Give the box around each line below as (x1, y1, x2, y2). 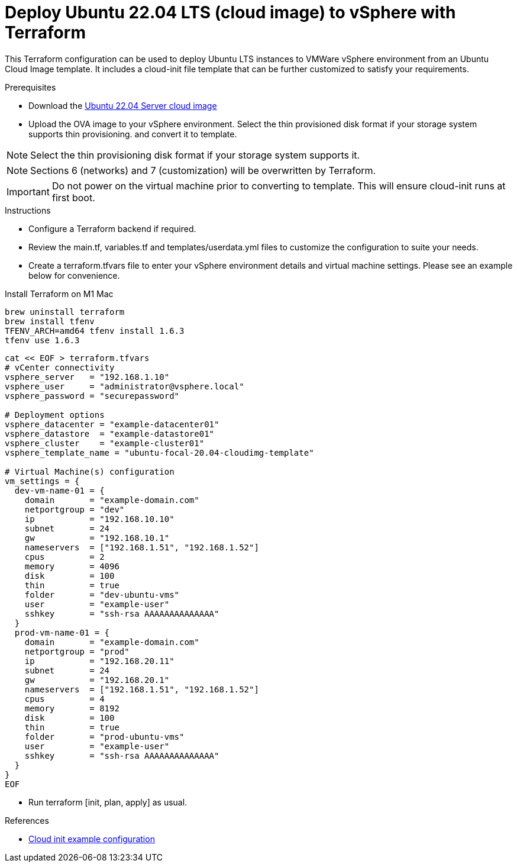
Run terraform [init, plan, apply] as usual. (28, 797, 188, 807)
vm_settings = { (5, 476, 80, 486)
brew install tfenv (5, 316, 95, 326)
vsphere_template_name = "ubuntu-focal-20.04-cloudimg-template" (5, 447, 314, 457)
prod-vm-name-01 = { (14, 627, 110, 637)
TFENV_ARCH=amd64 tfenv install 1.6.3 (5, 325, 185, 336)
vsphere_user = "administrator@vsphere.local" (5, 381, 244, 391)
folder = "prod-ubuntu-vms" (24, 731, 185, 742)
